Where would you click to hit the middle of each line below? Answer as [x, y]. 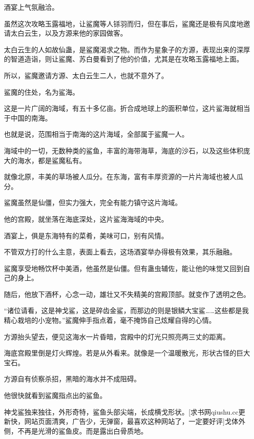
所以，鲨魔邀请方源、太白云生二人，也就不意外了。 [86, 75]
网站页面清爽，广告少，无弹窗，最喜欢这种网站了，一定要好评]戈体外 [135, 421]
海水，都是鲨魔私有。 [52, 160]
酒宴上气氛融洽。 [31, 7]
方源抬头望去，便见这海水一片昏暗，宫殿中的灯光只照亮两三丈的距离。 [117, 336]
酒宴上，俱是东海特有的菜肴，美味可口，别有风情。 [86, 235]
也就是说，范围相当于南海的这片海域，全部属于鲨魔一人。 [96, 134]
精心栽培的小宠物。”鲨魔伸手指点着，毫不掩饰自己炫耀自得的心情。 [110, 320]
